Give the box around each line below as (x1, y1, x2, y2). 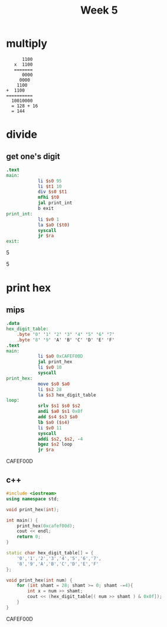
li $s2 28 (37, 386, 62, 392)
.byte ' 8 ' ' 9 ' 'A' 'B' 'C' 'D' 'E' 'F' (17, 337, 115, 343)
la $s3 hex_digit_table (37, 392, 96, 398)
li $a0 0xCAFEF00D (37, 353, 83, 360)
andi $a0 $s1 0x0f (37, 409, 83, 415)
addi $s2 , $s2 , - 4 (37, 436, 83, 442)
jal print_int (37, 200, 73, 206)
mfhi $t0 (37, 195, 60, 201)
